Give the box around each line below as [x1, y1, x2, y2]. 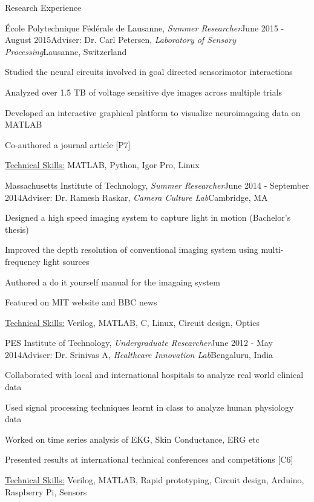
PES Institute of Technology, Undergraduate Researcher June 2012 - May [5, 336, 273, 349]
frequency [5, 255, 41, 267]
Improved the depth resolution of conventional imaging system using [5, 243, 258, 256]
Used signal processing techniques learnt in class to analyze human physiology [5, 400, 294, 413]
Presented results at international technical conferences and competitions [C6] [5, 453, 293, 466]
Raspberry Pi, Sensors [5, 485, 87, 498]
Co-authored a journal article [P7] [5, 138, 131, 151]
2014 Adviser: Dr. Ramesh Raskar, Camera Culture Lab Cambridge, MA [5, 191, 268, 203]
